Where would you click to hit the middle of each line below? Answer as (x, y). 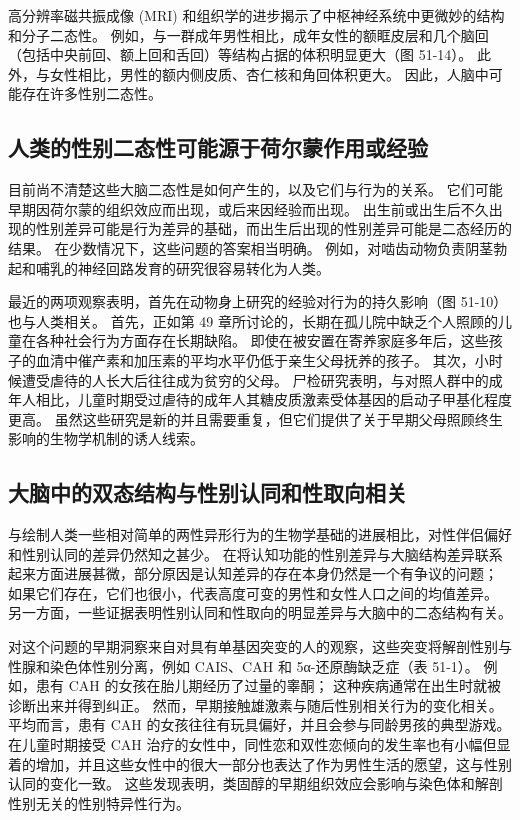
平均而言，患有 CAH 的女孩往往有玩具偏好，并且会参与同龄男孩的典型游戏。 (259, 724)
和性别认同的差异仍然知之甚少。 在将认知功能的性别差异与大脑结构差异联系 (255, 553)
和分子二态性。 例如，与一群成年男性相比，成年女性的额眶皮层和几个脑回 (248, 34)
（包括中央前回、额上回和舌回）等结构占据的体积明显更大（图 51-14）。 (240, 54)
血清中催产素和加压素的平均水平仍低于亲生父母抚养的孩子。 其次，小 (262, 359)
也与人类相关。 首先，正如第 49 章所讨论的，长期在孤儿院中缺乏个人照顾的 (253, 320)
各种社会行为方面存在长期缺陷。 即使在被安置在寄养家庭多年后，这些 (262, 340)
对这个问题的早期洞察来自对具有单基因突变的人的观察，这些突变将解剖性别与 (260, 646)
